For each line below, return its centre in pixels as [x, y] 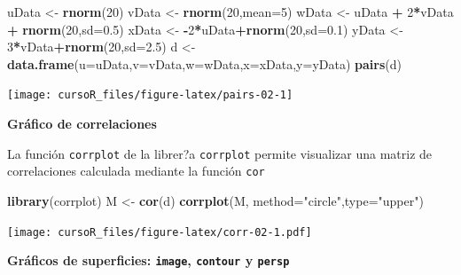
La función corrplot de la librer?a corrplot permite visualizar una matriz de [220, 153]
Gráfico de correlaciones [82, 124]
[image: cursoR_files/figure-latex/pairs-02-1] [150, 95]
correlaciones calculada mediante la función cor [136, 171]
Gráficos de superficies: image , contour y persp [148, 260]
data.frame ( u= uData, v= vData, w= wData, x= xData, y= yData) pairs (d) [204, 63]
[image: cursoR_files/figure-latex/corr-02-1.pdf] [160, 232]
